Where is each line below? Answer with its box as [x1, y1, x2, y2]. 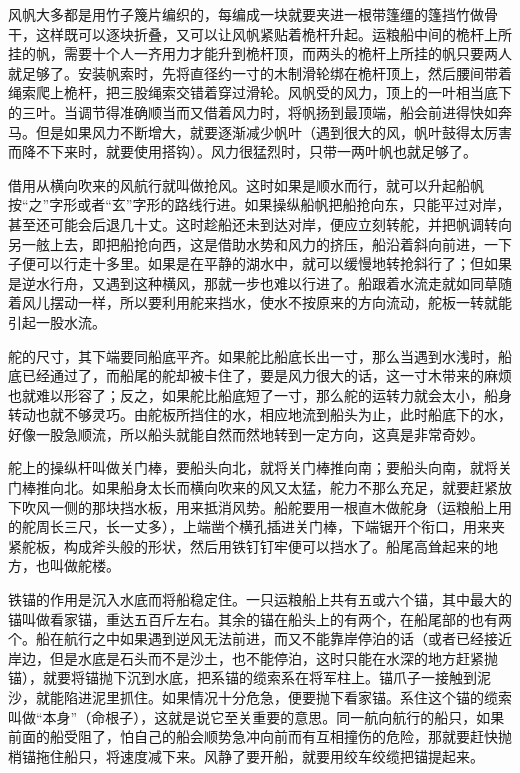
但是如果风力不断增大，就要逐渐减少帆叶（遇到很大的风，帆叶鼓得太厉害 [35, 121, 512, 142]
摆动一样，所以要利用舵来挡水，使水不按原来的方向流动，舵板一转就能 [49, 292, 512, 313]
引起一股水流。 [8, 311, 106, 332]
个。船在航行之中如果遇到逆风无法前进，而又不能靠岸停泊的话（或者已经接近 [8, 628, 512, 649]
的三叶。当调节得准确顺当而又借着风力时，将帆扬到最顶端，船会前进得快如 [8, 101, 498, 122]
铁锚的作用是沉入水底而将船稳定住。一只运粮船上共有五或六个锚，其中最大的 [8, 589, 512, 610]
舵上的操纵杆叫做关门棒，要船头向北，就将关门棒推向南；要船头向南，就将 [8, 457, 498, 478]
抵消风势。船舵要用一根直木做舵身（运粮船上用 [203, 496, 512, 517]
